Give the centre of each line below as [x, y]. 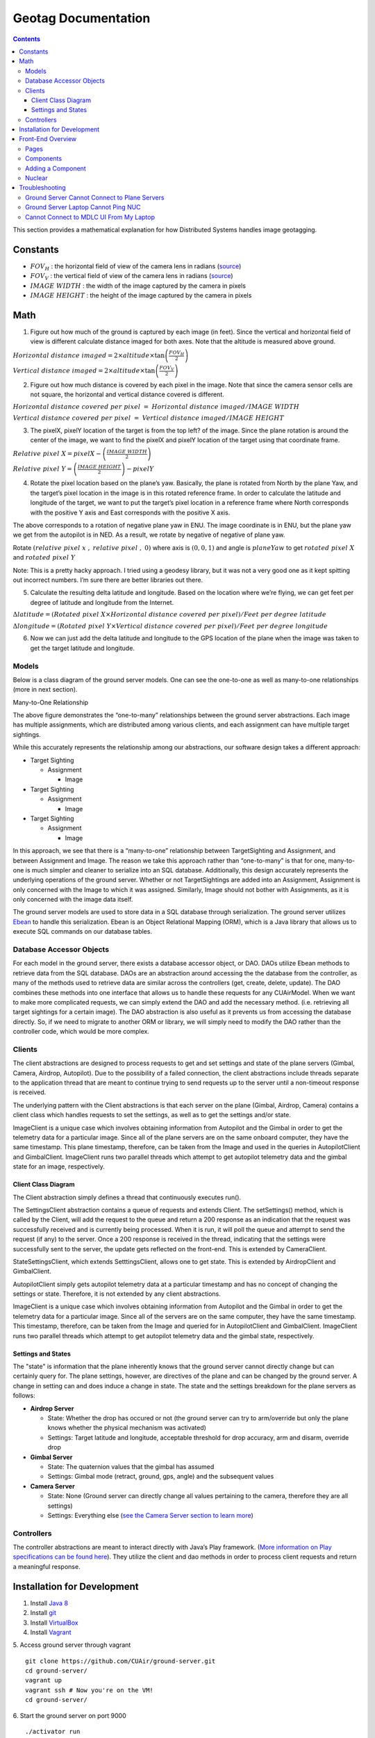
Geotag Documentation [82, 18]
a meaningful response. [47, 1566]
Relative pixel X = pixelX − [57, 454]
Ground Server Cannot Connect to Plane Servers [95, 197]
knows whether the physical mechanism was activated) [127, 1428]
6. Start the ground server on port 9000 [69, 1715]
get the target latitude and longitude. [83, 648]
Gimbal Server [51, 1457]
